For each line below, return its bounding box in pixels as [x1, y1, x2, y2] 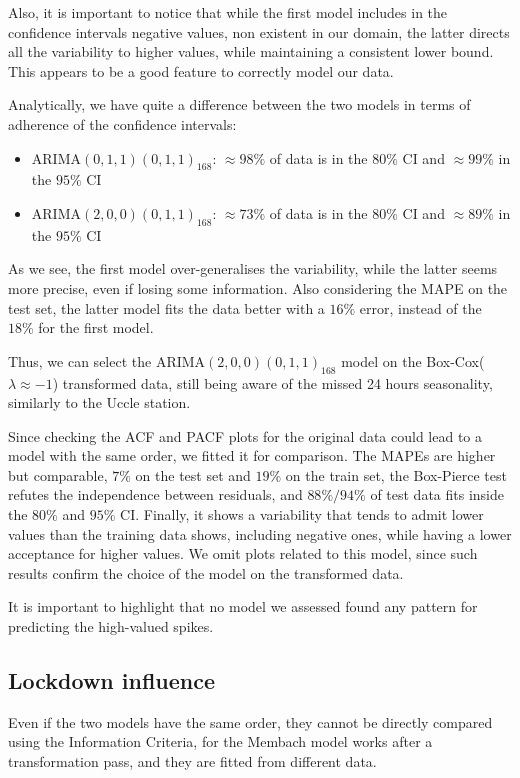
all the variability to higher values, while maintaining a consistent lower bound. [8, 41, 494, 62]
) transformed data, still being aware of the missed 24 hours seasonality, [52, 372, 493, 393]
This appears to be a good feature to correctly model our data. [8, 60, 394, 81]
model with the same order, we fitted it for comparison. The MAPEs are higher [8, 445, 496, 466]
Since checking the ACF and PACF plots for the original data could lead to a [8, 425, 483, 446]
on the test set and [135, 464, 251, 485]
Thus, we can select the [8, 350, 152, 371]
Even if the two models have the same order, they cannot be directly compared [8, 711, 493, 732]
